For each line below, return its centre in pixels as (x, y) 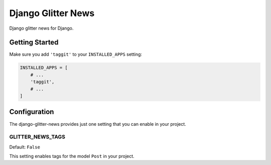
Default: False (25, 147)
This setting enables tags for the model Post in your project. (72, 156)
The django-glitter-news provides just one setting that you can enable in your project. (98, 124)
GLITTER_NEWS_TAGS (37, 137)
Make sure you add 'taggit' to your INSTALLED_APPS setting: (76, 54)
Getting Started (34, 43)
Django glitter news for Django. (41, 28)
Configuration (32, 112)
